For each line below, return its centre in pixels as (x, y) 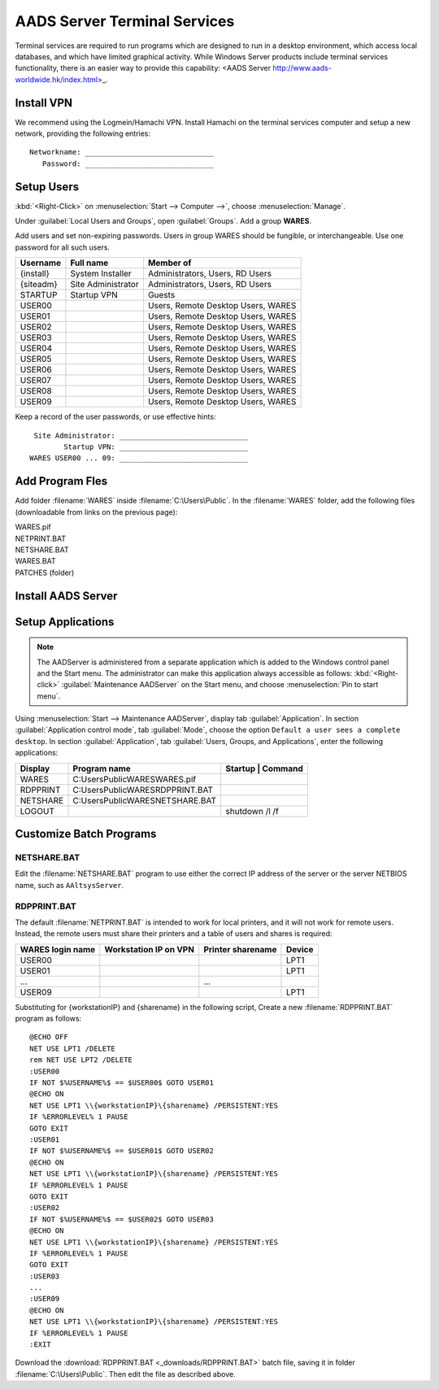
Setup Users (47, 187)
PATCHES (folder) (45, 573)
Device (300, 949)
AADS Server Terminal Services (125, 21)
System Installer (101, 274)
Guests (161, 295)
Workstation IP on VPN (150, 949)
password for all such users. (62, 247)
